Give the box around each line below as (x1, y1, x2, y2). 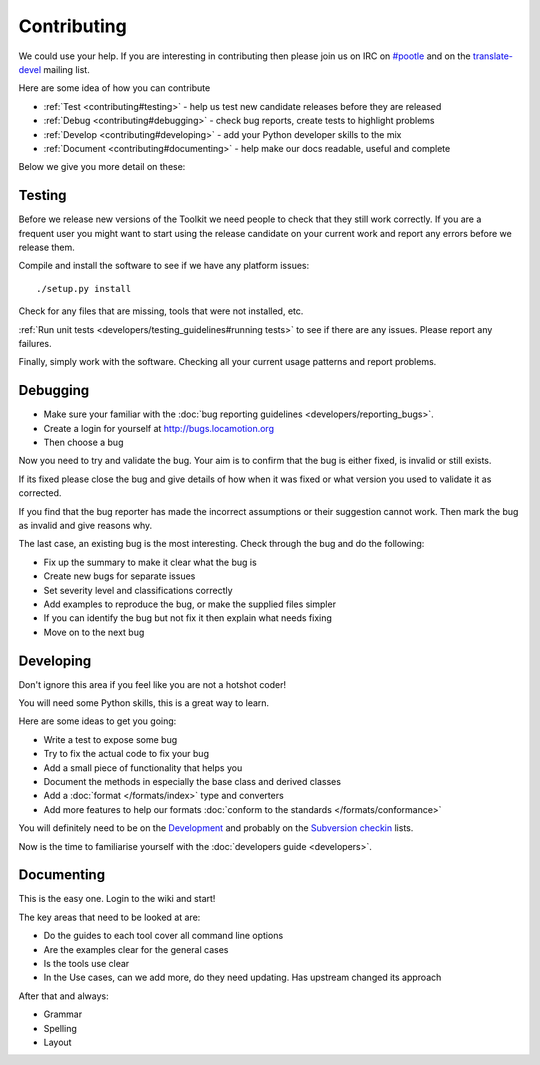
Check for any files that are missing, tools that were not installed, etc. (18, 305, 304, 317)
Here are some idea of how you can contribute (18, 82, 211, 94)
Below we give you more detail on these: (18, 161, 186, 173)
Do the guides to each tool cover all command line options (43, 930, 284, 942)
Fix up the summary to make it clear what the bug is (43, 556, 257, 568)
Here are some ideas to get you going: (18, 715, 177, 727)
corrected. (18, 487, 62, 499)
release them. (18, 241, 75, 253)
